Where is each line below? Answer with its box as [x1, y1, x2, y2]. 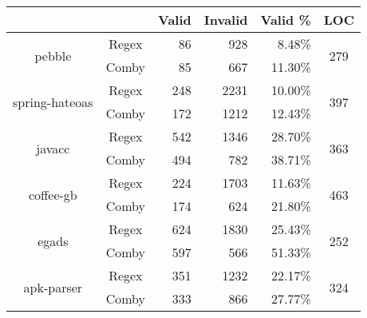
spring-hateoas [13, 92, 93, 111]
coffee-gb [28, 185, 77, 204]
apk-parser [23, 277, 83, 296]
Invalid [203, 10, 248, 29]
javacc [36, 138, 70, 157]
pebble [34, 46, 72, 65]
